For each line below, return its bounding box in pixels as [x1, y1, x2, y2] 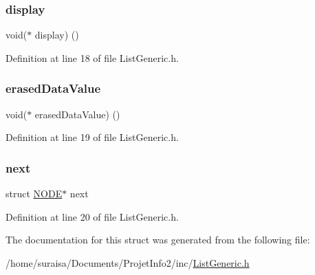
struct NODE [6, 186, 63, 201]
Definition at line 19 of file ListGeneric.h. [6, 130, 179, 144]
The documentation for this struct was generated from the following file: [6, 232, 310, 247]
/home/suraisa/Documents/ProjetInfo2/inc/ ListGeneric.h [6, 255, 250, 269]
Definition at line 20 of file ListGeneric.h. [6, 209, 179, 223]
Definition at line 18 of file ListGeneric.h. [6, 50, 179, 65]
